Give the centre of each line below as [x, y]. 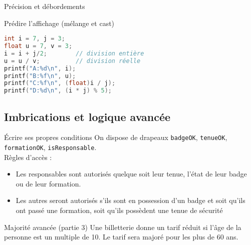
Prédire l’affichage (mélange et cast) [59, 23]
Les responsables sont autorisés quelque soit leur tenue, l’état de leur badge [131, 174]
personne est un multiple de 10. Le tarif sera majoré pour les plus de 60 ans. [121, 237]
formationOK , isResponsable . [50, 147]
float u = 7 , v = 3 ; [38, 46]
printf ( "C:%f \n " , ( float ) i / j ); [60, 83]
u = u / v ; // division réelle [72, 61]
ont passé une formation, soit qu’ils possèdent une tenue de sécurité [119, 210]
